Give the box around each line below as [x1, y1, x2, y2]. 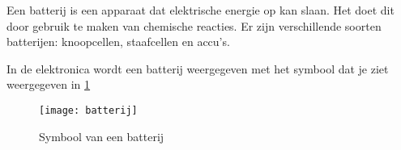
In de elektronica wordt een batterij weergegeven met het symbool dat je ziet [6, 60, 389, 77]
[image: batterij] [39, 104, 138, 116]
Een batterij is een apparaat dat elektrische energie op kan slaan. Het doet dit [6, 2, 395, 18]
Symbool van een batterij [39, 127, 164, 144]
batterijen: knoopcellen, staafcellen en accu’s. [6, 33, 230, 50]
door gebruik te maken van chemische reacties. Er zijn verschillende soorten [6, 17, 382, 34]
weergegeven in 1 [6, 76, 91, 93]
